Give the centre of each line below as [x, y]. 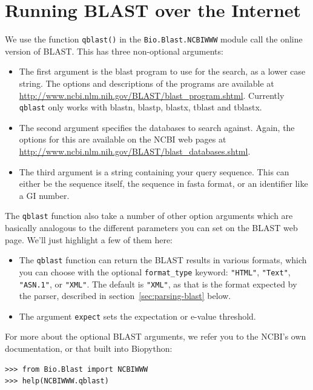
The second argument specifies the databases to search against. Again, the [157, 127]
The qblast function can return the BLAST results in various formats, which [163, 260]
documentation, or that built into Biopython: [89, 348]
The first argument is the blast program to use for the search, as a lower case [162, 71]
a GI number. [44, 195]
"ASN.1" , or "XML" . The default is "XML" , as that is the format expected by [158, 284]
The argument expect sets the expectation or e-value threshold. [137, 316]
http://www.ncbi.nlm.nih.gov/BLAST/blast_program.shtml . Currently [152, 95]
